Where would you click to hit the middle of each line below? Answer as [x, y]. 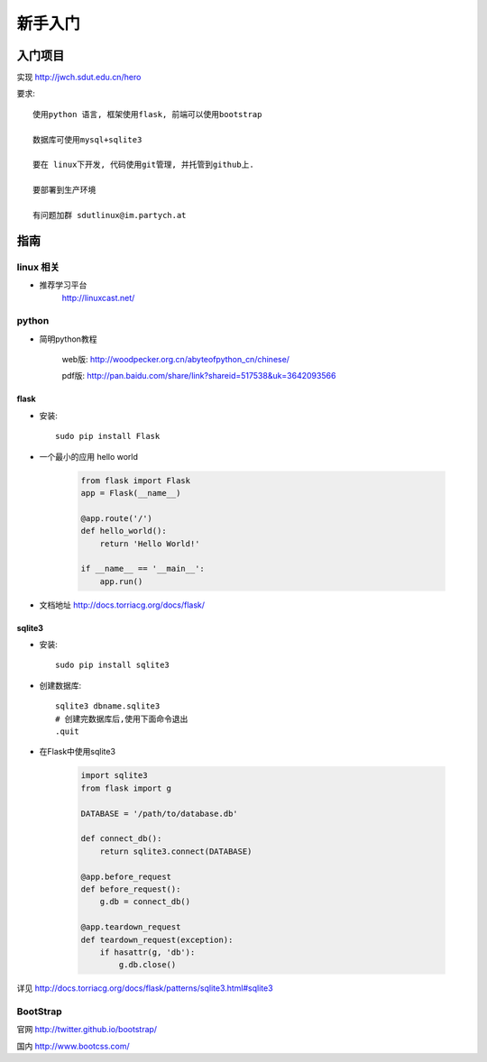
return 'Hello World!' [150, 544]
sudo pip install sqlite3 [113, 665]
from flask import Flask [136, 481]
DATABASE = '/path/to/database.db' [159, 813]
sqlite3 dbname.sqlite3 [108, 706]
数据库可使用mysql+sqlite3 [87, 139]
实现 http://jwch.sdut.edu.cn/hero [79, 78]
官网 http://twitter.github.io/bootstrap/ [87, 1030]
